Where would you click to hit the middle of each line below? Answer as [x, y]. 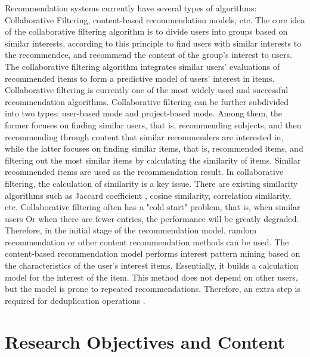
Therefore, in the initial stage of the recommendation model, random [131, 230]
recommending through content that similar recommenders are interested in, [144, 136]
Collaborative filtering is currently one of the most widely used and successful [147, 90]
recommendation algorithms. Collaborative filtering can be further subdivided [147, 101]
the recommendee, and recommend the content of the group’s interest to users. [148, 55]
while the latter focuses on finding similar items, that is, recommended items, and [154, 148]
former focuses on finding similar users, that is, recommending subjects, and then [153, 124]
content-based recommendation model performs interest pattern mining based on [153, 253]
